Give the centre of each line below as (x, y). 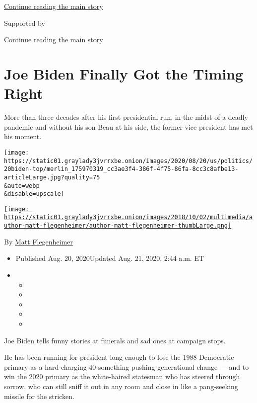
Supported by (25, 23)
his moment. (23, 136)
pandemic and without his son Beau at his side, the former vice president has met (128, 126)
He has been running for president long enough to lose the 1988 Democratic (119, 357)
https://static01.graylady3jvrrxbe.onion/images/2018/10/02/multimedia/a (128, 217)
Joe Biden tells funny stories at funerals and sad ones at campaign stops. (115, 340)
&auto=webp (22, 186)
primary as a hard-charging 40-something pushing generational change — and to (127, 366)
